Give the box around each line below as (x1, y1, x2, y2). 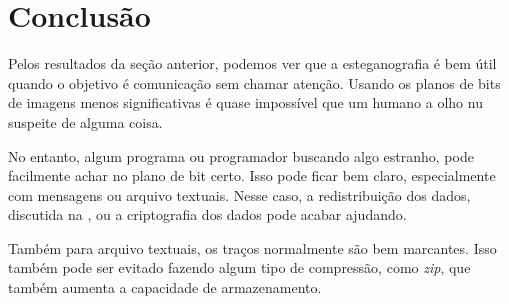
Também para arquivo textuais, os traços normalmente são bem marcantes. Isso (8, 237, 497, 258)
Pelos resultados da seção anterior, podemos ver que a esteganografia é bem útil (8, 53, 497, 74)
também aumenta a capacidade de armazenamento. (8, 277, 322, 298)
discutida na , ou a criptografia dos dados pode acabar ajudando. (8, 204, 407, 225)
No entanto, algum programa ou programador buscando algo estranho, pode (8, 145, 474, 166)
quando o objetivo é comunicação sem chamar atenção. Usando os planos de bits (8, 72, 501, 93)
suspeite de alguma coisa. (8, 111, 163, 132)
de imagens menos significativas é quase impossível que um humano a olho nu (8, 92, 483, 113)
